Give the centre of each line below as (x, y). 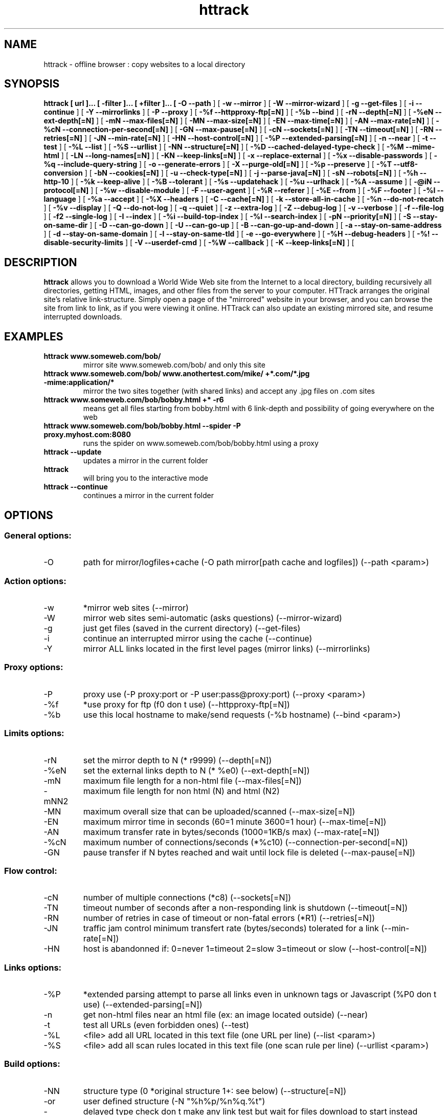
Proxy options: (34, 667)
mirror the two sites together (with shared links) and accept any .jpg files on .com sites (229, 391)
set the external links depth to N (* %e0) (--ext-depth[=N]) (196, 770)
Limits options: (34, 733)
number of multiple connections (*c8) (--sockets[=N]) (187, 898)
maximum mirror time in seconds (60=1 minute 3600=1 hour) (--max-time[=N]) (235, 821)
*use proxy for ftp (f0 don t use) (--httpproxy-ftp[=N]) (186, 704)
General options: (38, 535)
